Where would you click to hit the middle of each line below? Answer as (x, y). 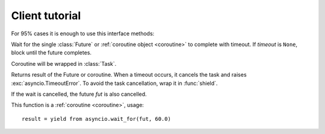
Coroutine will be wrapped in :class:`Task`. (64, 63)
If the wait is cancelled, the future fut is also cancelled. (79, 94)
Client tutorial (46, 16)
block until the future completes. (51, 53)
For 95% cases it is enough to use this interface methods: (83, 33)
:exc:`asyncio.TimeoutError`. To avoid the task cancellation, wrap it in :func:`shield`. (114, 83)
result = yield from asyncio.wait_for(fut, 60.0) (97, 119)
